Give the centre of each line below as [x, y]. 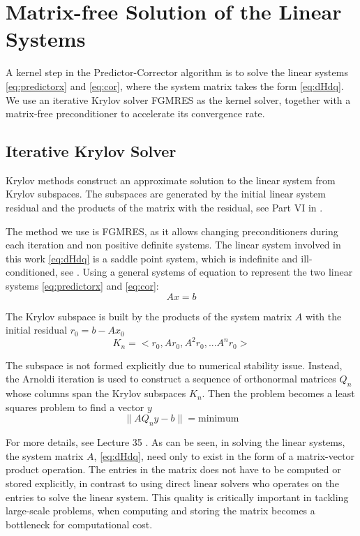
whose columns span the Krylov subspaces [96, 393]
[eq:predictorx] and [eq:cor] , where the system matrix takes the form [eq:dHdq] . [175, 85]
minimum [219, 419]
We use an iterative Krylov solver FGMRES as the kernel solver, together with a [178, 99]
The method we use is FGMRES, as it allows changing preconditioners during [172, 231]
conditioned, [32, 272]
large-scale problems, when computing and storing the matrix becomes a [160, 511]
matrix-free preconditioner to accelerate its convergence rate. [135, 113]
